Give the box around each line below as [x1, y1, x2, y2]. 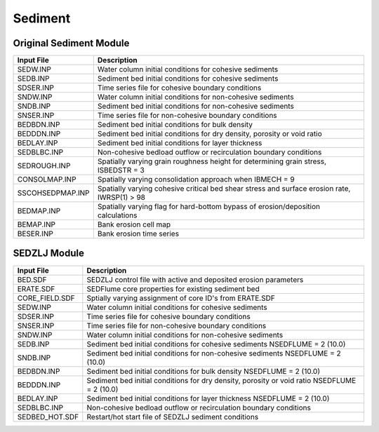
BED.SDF [17, 274, 47, 284]
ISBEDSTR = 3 [97, 166, 145, 175]
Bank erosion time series [97, 229, 179, 238]
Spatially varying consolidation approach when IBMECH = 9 [97, 175, 295, 184]
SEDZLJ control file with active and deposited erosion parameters [86, 274, 304, 284]
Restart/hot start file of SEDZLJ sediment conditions [86, 412, 259, 421]
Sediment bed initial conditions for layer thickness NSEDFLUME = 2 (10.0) [86, 393, 330, 403]
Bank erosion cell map [97, 220, 171, 229]
